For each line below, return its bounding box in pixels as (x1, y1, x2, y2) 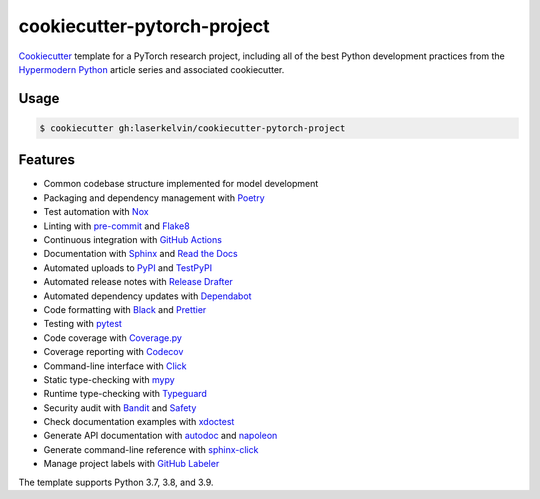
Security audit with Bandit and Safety (43, 401, 197, 414)
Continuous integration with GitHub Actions (43, 234, 222, 245)
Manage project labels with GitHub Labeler (43, 458, 220, 470)
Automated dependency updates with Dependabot (43, 290, 252, 302)
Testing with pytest (43, 318, 122, 330)
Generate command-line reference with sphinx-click (43, 443, 259, 455)
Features (18, 151, 75, 169)
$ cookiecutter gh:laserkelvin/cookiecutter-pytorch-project (39, 122, 346, 134)
